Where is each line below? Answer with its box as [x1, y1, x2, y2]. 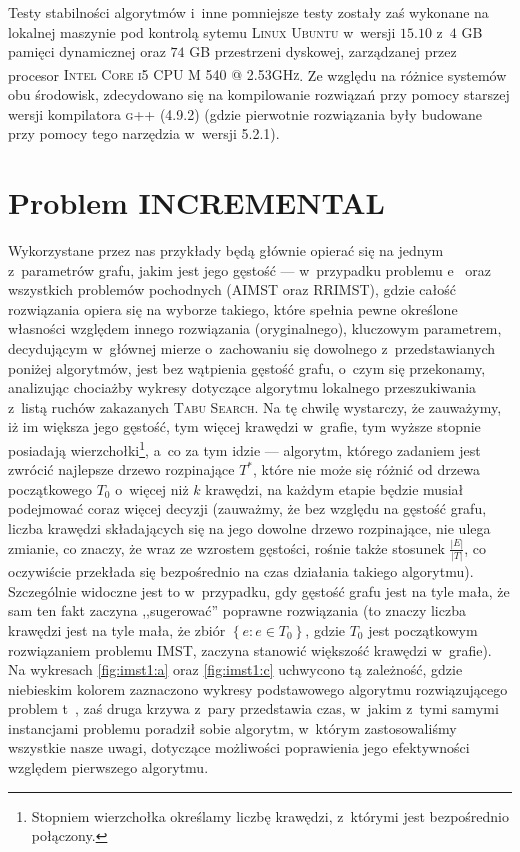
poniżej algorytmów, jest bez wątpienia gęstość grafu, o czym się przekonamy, [8, 357, 486, 378]
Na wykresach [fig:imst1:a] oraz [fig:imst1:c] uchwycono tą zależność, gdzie [8, 659, 463, 680]
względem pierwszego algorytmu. [8, 757, 209, 778]
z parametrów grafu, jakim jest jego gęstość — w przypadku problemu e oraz [8, 259, 492, 280]
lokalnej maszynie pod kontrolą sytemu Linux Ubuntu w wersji [8, 21, 396, 42]
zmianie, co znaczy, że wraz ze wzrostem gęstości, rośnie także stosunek [8, 537, 445, 558]
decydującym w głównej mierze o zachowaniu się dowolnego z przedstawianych [8, 337, 496, 358]
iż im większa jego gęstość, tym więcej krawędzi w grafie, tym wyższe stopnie [8, 416, 481, 437]
